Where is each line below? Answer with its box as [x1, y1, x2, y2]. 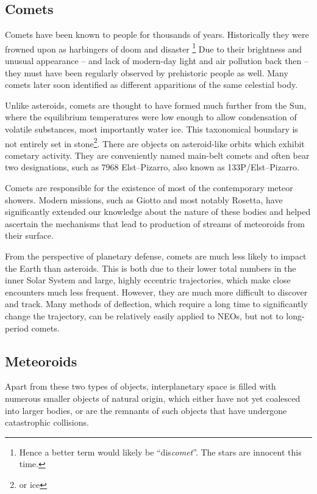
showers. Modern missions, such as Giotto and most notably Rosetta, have [5, 193, 283, 206]
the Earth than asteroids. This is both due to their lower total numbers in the [5, 261, 296, 274]
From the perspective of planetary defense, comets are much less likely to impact [5, 250, 307, 263]
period [5, 321, 29, 334]
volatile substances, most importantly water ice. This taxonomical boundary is [5, 123, 298, 136]
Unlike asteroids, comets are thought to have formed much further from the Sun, [5, 98, 307, 111]
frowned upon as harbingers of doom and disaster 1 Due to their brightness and [5, 40, 302, 55]
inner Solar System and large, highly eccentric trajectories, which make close [5, 274, 291, 286]
